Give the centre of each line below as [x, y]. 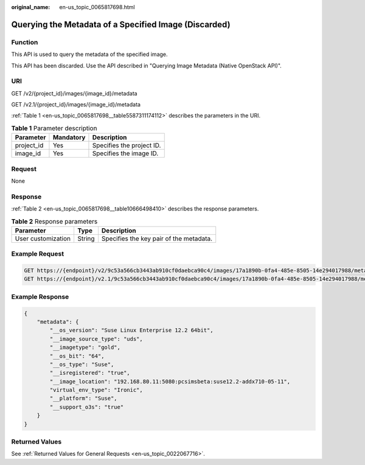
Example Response [40, 296]
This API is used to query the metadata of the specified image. [89, 54]
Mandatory [69, 138]
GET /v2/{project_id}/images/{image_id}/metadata [74, 93]
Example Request [37, 254]
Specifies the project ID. [127, 145]
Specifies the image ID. [125, 153]
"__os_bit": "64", [77, 356]
